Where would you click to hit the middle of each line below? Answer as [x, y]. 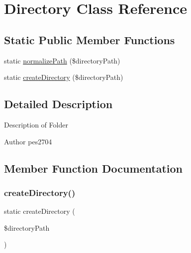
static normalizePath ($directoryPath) [62, 60]
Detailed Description [58, 104]
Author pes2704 [28, 141]
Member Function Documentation [94, 168]
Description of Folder [36, 124]
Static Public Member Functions [90, 39]
